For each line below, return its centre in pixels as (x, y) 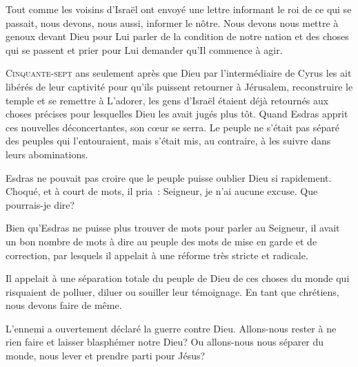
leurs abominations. (47, 154)
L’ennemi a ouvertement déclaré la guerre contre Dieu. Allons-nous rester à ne (171, 328)
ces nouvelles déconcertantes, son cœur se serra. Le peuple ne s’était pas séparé (172, 127)
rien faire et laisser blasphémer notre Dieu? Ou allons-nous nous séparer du (165, 342)
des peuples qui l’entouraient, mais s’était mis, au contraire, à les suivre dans (168, 141)
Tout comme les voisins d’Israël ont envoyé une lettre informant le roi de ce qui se (179, 9)
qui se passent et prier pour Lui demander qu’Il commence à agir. (144, 49)
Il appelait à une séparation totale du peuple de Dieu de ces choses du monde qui (178, 278)
